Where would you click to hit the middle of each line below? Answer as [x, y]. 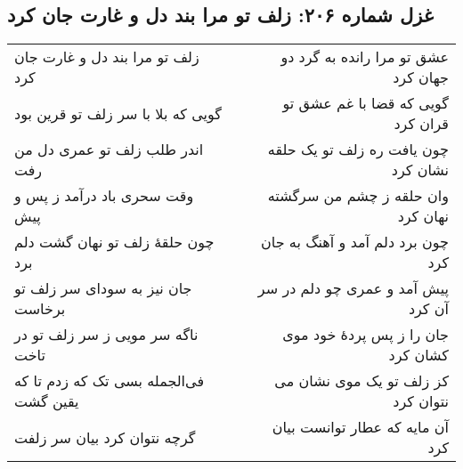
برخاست [40, 309]
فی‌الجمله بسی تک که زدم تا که [110, 381]
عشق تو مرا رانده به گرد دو [365, 57]
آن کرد [428, 309]
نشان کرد [420, 170]
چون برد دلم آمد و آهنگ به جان [355, 242]
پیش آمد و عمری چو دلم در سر [353, 288]
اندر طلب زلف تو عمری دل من [109, 150]
